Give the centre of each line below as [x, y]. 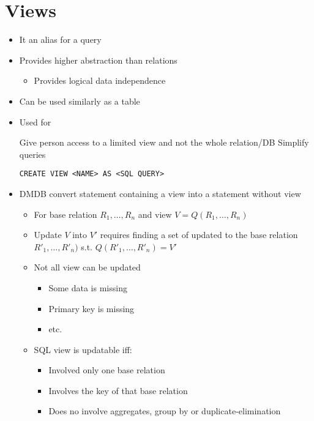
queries [32, 154]
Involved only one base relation [107, 370]
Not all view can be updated [87, 267]
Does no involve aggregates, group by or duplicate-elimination [165, 411]
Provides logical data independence [100, 80]
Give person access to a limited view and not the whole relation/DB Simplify [164, 142]
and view [155, 214]
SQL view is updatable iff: [83, 349]
